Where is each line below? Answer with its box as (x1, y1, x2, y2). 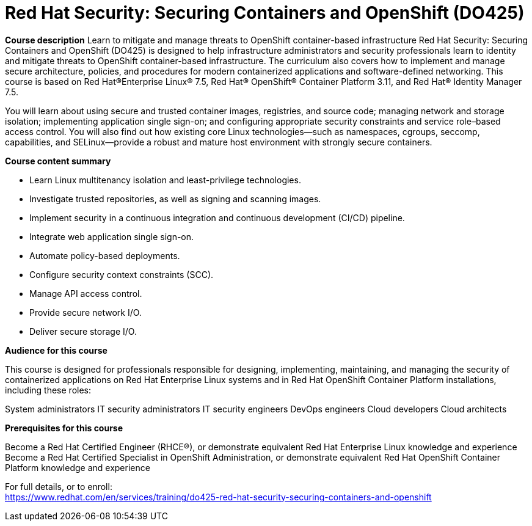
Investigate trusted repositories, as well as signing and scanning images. (29, 193, 321, 204)
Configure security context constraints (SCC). (29, 269, 214, 280)
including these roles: (5, 384, 92, 395)
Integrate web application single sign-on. (29, 231, 194, 242)
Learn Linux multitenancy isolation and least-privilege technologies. (29, 174, 301, 185)
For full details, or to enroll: (5, 481, 112, 492)
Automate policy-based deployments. (29, 250, 180, 261)
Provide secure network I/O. (29, 307, 142, 318)
